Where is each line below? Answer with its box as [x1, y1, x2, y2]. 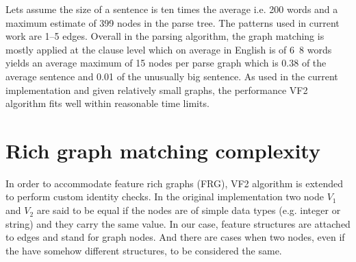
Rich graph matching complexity [5, 136, 320, 164]
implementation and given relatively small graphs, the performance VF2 [5, 82, 308, 97]
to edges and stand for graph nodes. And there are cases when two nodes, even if [5, 230, 345, 244]
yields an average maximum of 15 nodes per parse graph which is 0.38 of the [5, 56, 327, 70]
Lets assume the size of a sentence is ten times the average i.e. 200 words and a [5, 2, 338, 16]
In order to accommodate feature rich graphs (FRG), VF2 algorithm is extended [5, 176, 344, 190]
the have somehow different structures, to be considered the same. [5, 243, 282, 257]
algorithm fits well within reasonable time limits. [5, 96, 209, 110]
